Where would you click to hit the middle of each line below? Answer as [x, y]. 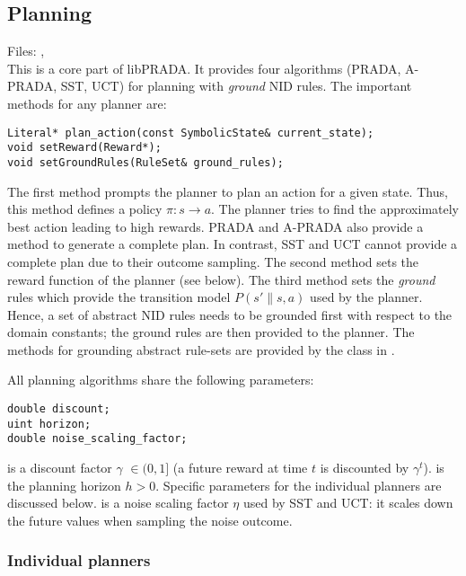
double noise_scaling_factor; [97, 439]
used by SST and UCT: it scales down [348, 503]
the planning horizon [64, 485]
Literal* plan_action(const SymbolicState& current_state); [191, 133]
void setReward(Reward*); [84, 148]
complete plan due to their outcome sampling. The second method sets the [213, 261]
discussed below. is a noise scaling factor [118, 503]
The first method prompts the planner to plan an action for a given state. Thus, [228, 191]
